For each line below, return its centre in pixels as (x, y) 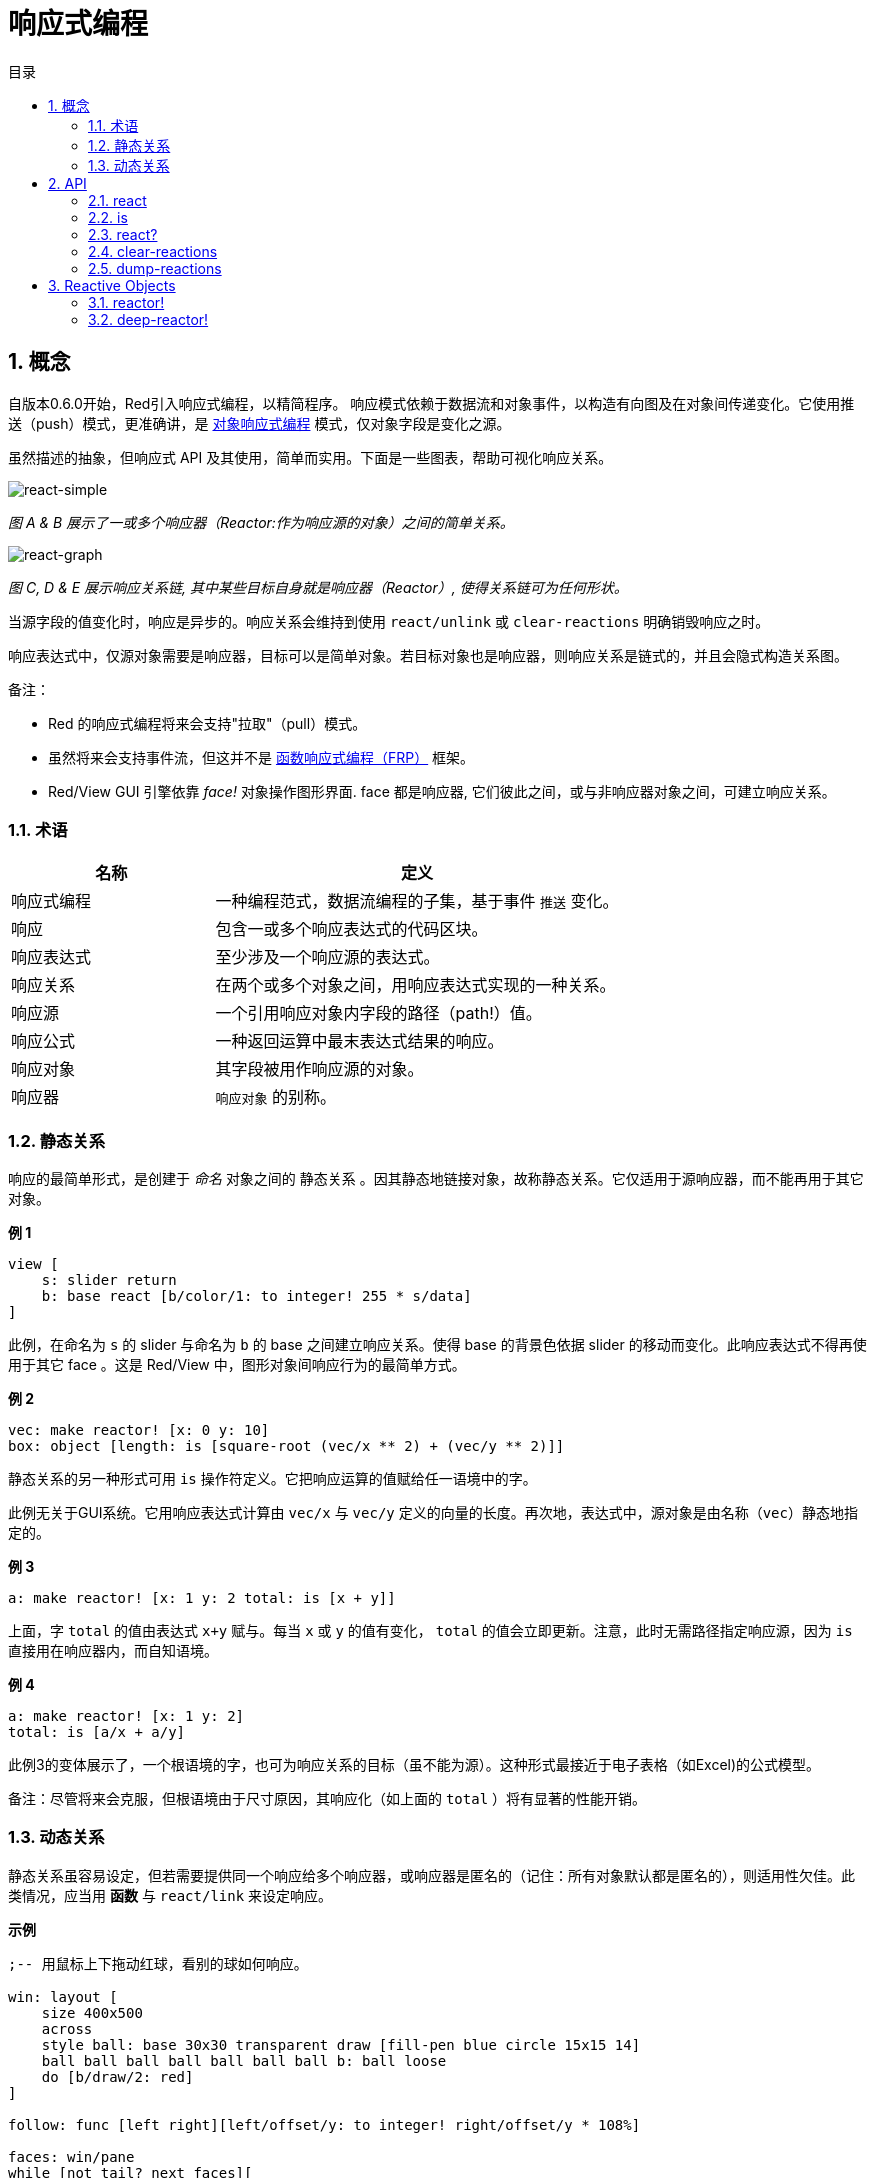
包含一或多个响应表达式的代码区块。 (351, 929)
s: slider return (109, 1280)
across (67, 2028)
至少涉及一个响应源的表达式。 (327, 957)
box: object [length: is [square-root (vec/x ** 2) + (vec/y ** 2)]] (286, 1446)
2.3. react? (123, 234)
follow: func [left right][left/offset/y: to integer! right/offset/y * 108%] (324, 2124)
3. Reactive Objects (112, 285)
